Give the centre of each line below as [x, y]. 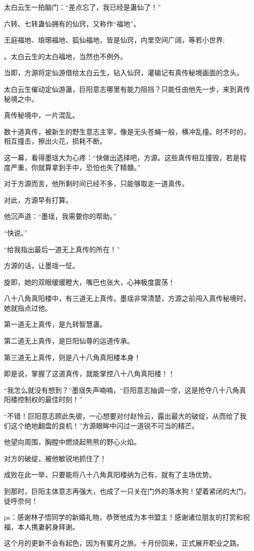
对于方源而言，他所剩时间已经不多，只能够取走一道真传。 [96, 183]
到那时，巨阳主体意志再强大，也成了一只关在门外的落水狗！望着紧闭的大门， [127, 491]
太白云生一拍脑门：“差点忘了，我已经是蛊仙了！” [83, 7]
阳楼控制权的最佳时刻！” [43, 399]
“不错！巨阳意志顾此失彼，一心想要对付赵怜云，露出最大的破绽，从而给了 [122, 416]
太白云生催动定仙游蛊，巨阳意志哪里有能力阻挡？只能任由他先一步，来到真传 [127, 89]
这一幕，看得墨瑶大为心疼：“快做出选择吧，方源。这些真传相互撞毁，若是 [122, 157]
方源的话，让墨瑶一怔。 [42, 265]
